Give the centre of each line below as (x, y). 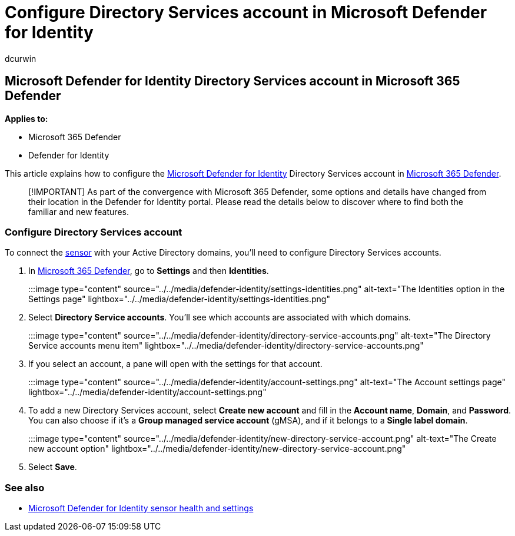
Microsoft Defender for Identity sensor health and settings (141, 508)
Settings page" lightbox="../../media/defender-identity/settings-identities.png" (179, 299)
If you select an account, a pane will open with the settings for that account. (175, 364)
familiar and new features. (79, 211)
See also (25, 487)
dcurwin (21, 58)
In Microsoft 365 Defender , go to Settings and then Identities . (149, 271)
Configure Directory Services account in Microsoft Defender (246, 12)
